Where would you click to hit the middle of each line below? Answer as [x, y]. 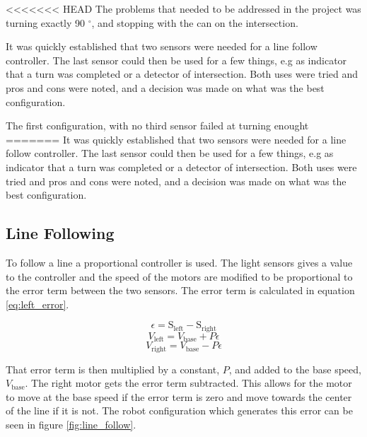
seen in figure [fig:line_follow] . [71, 425]
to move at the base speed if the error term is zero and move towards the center [179, 396]
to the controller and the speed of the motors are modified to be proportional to [179, 276]
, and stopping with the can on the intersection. [195, 22]
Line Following [60, 233]
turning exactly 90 [46, 22]
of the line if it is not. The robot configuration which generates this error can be [179, 410]
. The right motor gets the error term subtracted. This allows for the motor [188, 383]
